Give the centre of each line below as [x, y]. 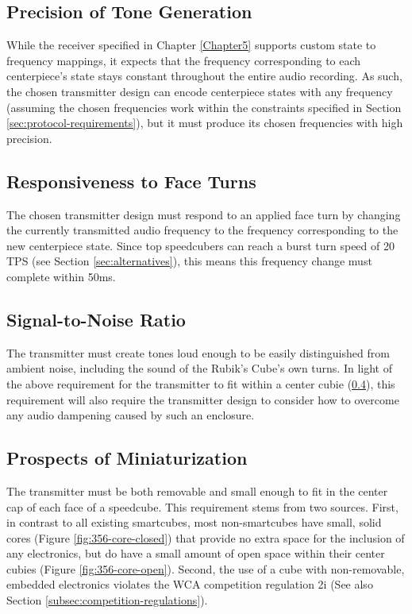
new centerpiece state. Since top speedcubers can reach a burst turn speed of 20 [200, 245]
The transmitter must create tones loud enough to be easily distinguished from [198, 352]
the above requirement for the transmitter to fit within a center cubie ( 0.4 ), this [201, 383]
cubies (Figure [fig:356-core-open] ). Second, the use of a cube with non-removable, [206, 568]
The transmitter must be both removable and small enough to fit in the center [197, 490]
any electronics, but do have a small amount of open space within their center [196, 553]
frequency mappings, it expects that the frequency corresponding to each [184, 60]
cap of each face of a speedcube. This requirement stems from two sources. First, [202, 506]
